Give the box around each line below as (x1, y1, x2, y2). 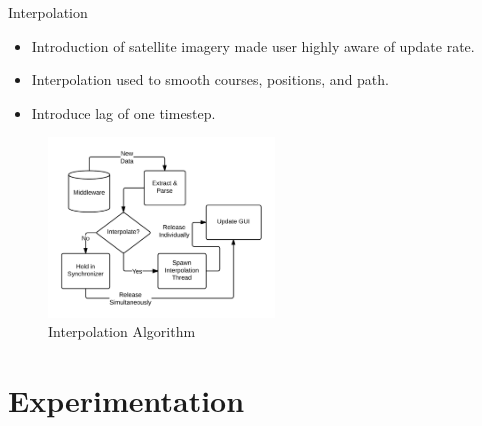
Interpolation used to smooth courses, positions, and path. (31, 69, 389, 90)
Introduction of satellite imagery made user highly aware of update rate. (31, 35, 475, 56)
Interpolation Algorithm (48, 321, 196, 342)
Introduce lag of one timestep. (31, 102, 216, 123)
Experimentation (8, 380, 245, 421)
